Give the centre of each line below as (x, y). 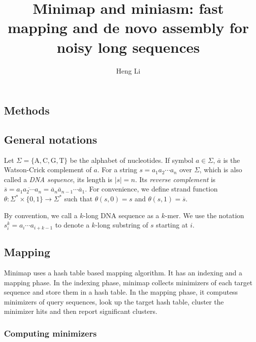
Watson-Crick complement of (48, 170)
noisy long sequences (128, 47)
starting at (172, 225)
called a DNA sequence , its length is (58, 179)
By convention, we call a (41, 215)
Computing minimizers (50, 333)
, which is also (221, 170)
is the (232, 160)
